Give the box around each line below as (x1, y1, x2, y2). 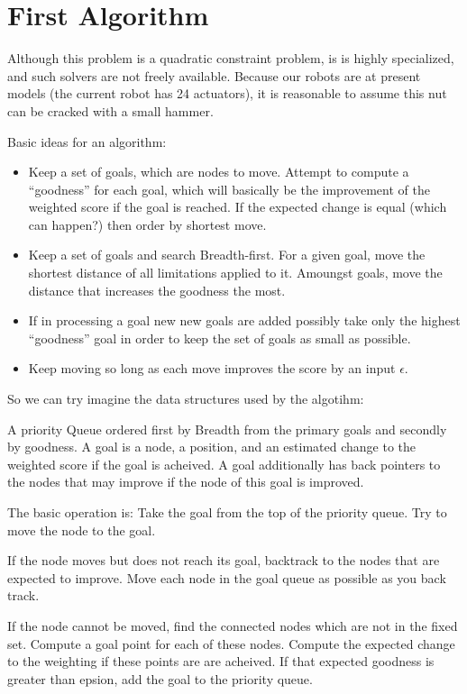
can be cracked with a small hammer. (7, 101, 214, 120)
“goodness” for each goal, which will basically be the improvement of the (28, 179, 430, 198)
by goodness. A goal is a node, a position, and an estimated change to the (7, 437, 417, 456)
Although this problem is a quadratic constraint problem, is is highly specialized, (7, 49, 454, 68)
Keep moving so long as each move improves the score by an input (28, 359, 396, 378)
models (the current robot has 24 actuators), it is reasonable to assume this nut (7, 84, 447, 103)
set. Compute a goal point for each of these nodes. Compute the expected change (7, 634, 455, 653)
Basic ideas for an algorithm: (7, 132, 167, 151)
